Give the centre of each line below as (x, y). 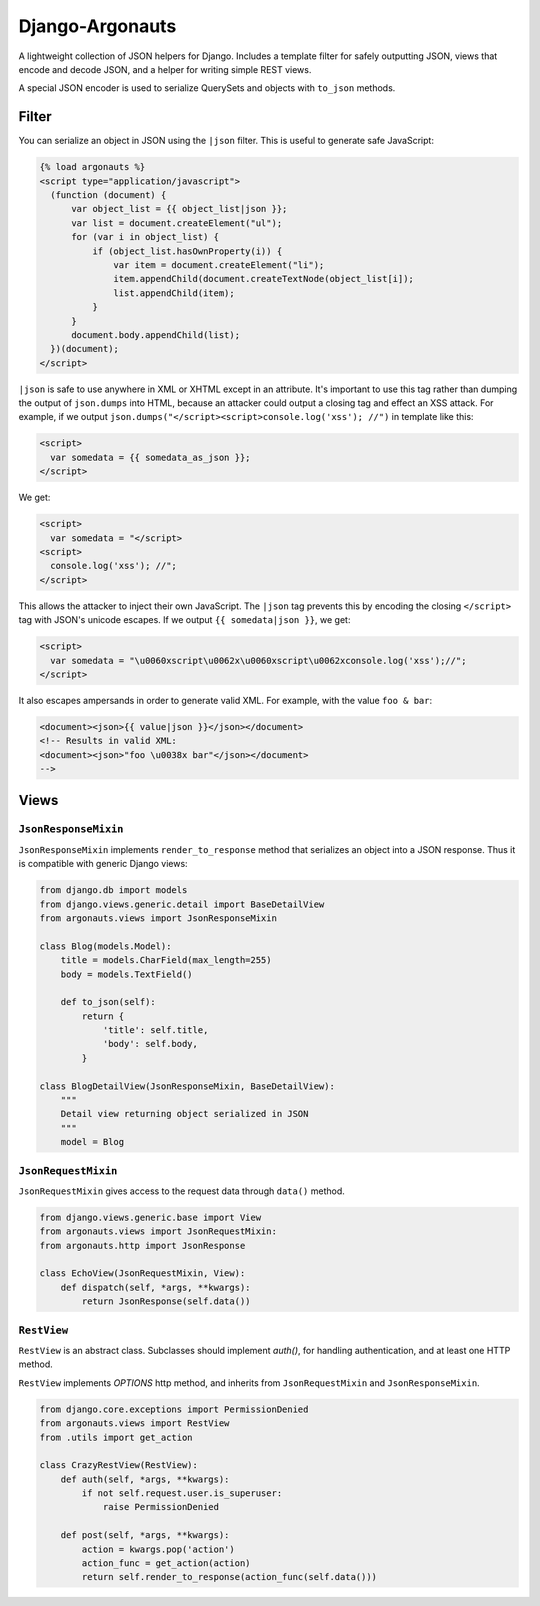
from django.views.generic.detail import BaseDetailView (182, 904)
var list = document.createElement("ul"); (177, 223)
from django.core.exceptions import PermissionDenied (174, 1409)
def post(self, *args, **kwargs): (145, 1535)
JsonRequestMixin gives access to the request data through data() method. (181, 1191)
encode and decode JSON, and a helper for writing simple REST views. (165, 69)
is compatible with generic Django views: (103, 864)
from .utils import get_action (116, 1437)
